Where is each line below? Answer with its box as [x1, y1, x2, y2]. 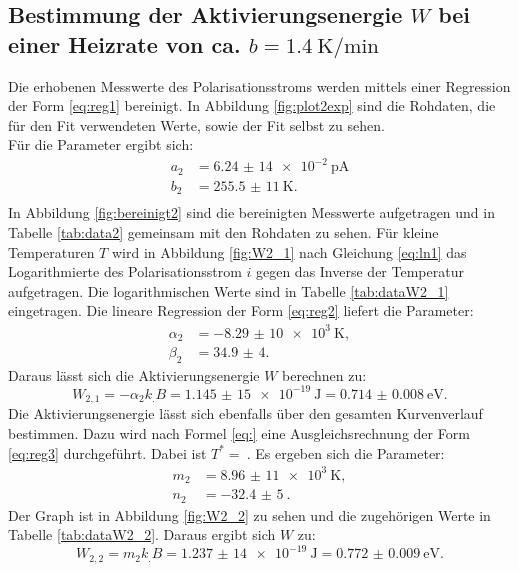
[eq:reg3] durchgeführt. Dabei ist [8, 442, 207, 463]
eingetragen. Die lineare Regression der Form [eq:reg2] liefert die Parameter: [8, 300, 474, 321]
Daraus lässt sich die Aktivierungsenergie [8, 364, 260, 385]
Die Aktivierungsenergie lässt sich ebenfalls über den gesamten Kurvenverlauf [8, 403, 483, 424]
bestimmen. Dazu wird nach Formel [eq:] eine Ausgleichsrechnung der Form [8, 422, 470, 443]
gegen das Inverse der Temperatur [255, 261, 464, 282]
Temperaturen [8, 241, 95, 262]
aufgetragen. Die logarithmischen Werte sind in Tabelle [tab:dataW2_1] [8, 280, 449, 301]
